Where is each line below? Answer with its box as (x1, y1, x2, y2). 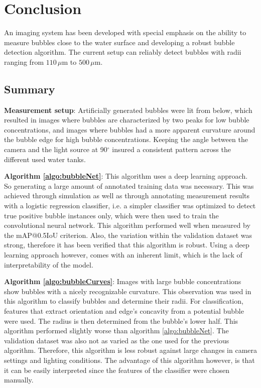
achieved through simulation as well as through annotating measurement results (4, 190, 250, 201)
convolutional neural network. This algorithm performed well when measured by (4, 220, 250, 230)
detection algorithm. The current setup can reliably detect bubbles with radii (4, 47, 241, 57)
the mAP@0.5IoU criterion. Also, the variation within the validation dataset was (4, 229, 252, 240)
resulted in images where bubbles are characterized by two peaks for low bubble (4, 114, 249, 125)
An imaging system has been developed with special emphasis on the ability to (4, 27, 246, 38)
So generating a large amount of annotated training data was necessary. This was (4, 180, 254, 191)
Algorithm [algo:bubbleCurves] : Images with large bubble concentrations (4, 276, 241, 287)
